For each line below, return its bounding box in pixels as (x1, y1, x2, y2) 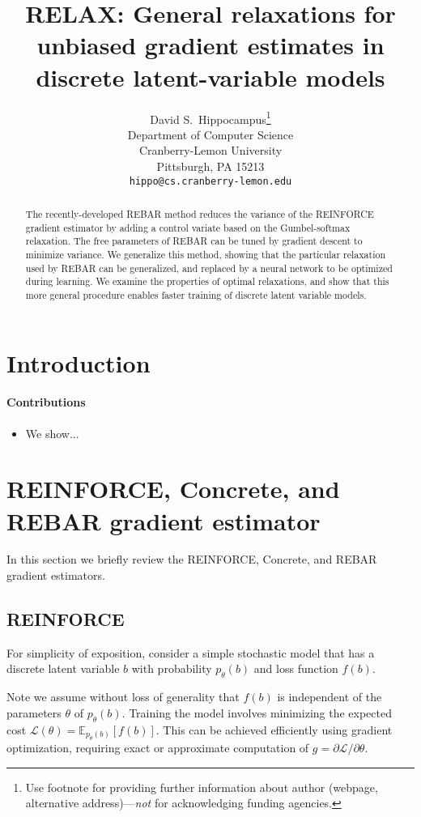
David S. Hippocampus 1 (150, 108, 271, 127)
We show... (25, 424, 79, 441)
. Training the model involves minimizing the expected (121, 704, 392, 721)
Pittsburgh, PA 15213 (156, 157, 265, 174)
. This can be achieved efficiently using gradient (155, 721, 393, 738)
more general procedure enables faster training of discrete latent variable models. (25, 287, 367, 301)
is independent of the (277, 688, 382, 705)
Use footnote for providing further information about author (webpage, (25, 778, 378, 795)
